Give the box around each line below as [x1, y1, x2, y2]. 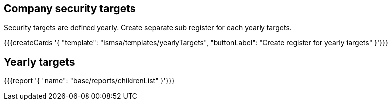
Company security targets [4, 2, 136, 15]
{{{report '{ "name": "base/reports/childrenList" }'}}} [4, 76, 174, 85]
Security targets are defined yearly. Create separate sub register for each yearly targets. [4, 23, 292, 32]
